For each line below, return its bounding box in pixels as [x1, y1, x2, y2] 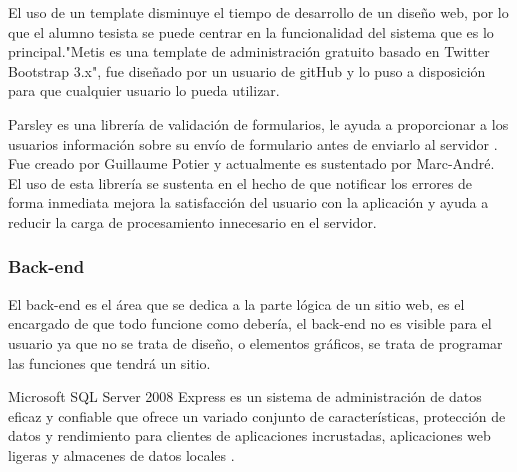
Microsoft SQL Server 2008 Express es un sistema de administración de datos [8, 386, 482, 407]
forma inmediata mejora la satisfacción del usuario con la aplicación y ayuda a [8, 192, 489, 213]
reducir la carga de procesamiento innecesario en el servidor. [8, 211, 377, 232]
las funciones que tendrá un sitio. [8, 352, 211, 373]
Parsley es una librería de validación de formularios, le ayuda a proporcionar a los [8, 113, 509, 134]
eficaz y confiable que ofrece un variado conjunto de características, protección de [8, 405, 506, 426]
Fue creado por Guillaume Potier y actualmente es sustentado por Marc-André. [8, 153, 495, 174]
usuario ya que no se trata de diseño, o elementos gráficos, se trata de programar [8, 332, 503, 353]
